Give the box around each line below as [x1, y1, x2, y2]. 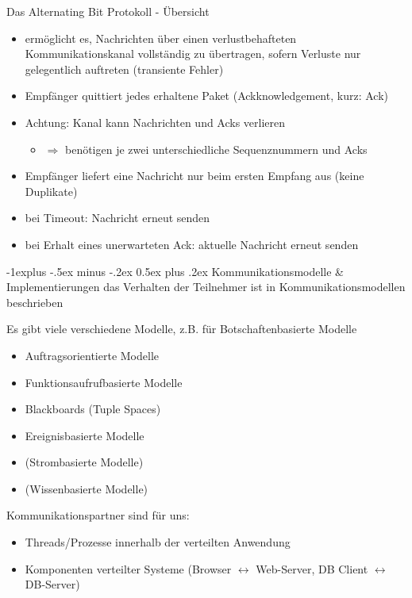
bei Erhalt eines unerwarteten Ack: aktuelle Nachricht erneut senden [25, 236, 359, 252]
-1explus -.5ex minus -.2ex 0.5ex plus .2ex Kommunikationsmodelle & [6, 263, 344, 279]
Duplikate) [25, 182, 78, 199]
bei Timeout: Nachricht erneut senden [25, 209, 210, 226]
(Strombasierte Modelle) [25, 454, 144, 470]
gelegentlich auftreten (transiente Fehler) [25, 60, 224, 77]
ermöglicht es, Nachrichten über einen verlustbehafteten [25, 29, 297, 46]
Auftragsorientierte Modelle [25, 347, 160, 363]
